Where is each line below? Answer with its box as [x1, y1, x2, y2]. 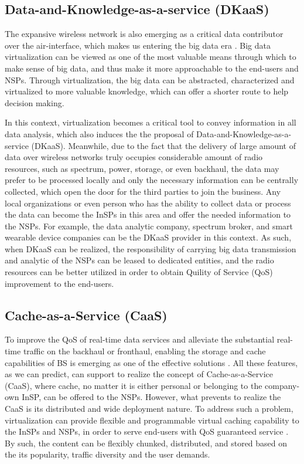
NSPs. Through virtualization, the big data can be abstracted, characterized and [5, 73, 295, 86]
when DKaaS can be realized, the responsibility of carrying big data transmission [5, 242, 296, 255]
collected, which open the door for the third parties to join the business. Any [5, 185, 281, 197]
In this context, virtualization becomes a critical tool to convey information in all [5, 116, 296, 128]
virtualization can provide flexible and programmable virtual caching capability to [5, 414, 299, 426]
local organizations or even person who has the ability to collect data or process [5, 197, 291, 209]
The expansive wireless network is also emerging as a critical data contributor [5, 28, 283, 40]
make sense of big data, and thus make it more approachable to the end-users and [5, 62, 299, 74]
